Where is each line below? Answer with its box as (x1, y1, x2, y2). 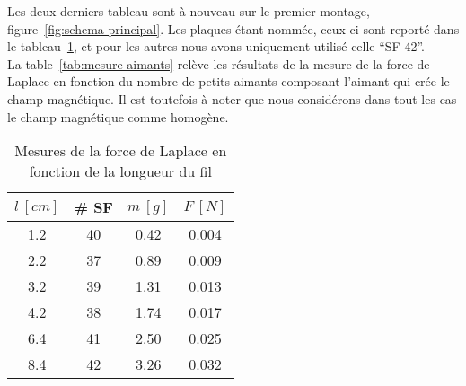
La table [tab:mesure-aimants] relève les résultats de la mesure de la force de (7, 54, 430, 73)
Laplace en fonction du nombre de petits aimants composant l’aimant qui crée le (7, 72, 450, 91)
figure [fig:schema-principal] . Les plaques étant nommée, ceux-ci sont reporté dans (7, 19, 460, 38)
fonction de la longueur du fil (29, 161, 212, 182)
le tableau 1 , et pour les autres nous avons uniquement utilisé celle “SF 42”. (7, 37, 425, 56)
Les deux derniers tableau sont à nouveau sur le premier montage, (7, 2, 370, 20)
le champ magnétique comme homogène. (7, 107, 229, 126)
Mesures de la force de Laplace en (14, 140, 227, 162)
